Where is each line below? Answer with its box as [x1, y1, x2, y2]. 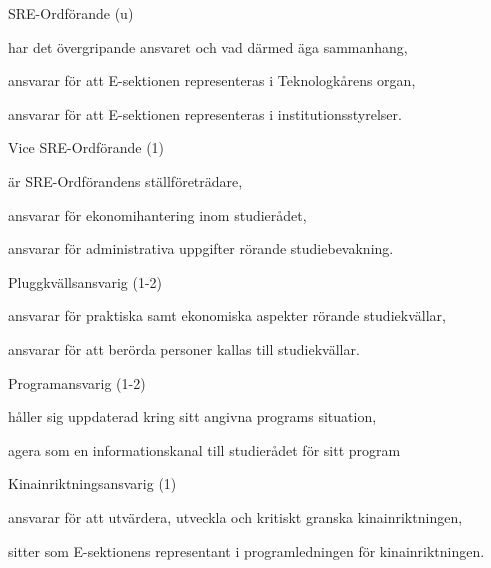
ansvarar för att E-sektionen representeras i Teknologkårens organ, [8, 70, 416, 91]
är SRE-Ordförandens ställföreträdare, [8, 170, 243, 191]
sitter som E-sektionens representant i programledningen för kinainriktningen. [8, 540, 485, 561]
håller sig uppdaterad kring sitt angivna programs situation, [8, 406, 377, 427]
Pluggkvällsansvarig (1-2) [8, 271, 163, 292]
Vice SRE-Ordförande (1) [8, 137, 165, 158]
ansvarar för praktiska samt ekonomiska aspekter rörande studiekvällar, [8, 305, 446, 326]
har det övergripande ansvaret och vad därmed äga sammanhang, [8, 36, 408, 57]
